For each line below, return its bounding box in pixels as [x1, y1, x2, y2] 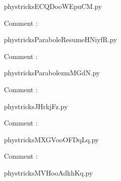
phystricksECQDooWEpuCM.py [4, 1, 102, 11]
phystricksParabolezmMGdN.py [4, 67, 100, 78]
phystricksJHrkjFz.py [4, 101, 68, 111]
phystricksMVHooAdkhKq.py [4, 167, 93, 178]
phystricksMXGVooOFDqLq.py [4, 134, 99, 144]
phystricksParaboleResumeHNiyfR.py [4, 34, 117, 45]
